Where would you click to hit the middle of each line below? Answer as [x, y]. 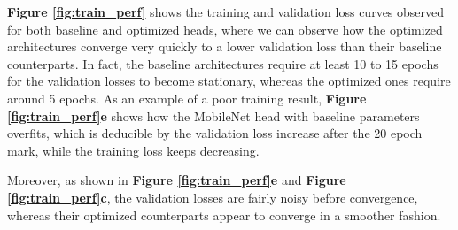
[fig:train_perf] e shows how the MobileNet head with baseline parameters [213, 115]
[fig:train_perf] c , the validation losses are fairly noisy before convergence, [213, 197]
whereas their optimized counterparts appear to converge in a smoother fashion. [224, 215]
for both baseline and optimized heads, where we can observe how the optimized [225, 29]
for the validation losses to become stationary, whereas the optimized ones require [229, 81]
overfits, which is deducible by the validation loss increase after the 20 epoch [215, 133]
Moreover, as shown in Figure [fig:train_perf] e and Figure [177, 180]
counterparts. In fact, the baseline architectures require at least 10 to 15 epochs [223, 63]
